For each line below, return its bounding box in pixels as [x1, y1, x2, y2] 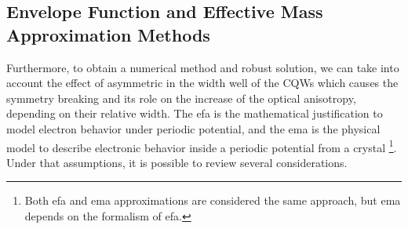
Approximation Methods [6, 22, 210, 46]
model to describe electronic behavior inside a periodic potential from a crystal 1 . [6, 136, 397, 155]
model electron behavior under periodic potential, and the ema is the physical [6, 120, 381, 136]
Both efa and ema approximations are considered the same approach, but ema [24, 192, 401, 209]
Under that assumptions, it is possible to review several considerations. [6, 154, 348, 170]
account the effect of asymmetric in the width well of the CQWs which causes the [6, 75, 399, 91]
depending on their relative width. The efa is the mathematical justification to [6, 105, 383, 122]
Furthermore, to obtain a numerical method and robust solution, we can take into [6, 59, 399, 75]
